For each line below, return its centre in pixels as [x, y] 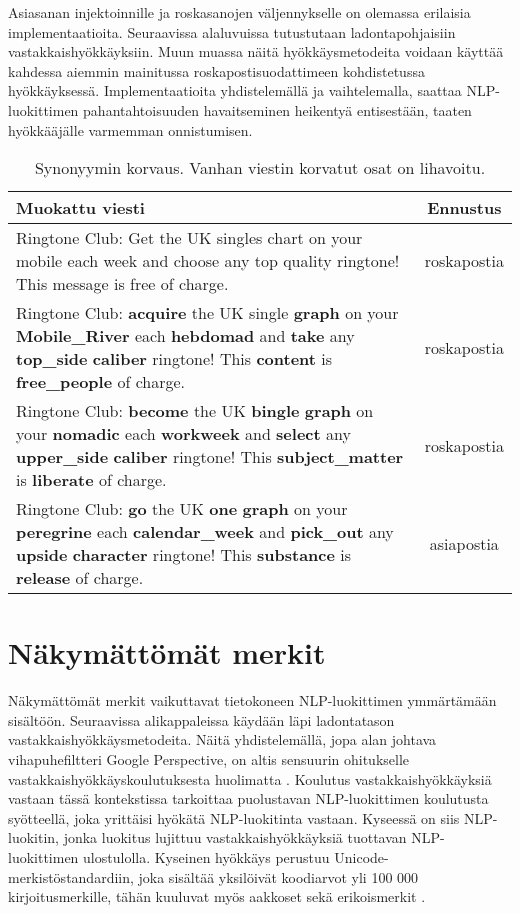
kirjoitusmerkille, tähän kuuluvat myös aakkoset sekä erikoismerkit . [217, 896]
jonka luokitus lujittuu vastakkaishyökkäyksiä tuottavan [235, 837]
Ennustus [464, 208]
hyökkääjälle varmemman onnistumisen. [130, 129]
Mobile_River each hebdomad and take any [185, 336]
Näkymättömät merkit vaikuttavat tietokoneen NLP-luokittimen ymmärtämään [252, 700]
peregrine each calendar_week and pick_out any [205, 532]
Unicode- [361, 857]
